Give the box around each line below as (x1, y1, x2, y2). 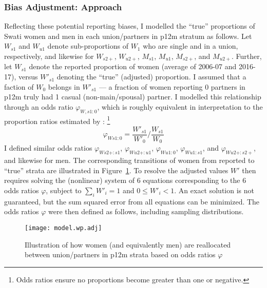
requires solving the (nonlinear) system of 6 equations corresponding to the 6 (4, 175, 246, 186)
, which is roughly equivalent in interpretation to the (97, 101, 263, 112)
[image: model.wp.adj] (25, 224, 102, 232)
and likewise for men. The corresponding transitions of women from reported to (4, 155, 255, 166)
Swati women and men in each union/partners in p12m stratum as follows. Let (4, 30, 252, 41)
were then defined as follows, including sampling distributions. (48, 206, 244, 217)
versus (18, 71, 38, 82)
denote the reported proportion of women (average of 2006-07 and (29, 61, 237, 72)
